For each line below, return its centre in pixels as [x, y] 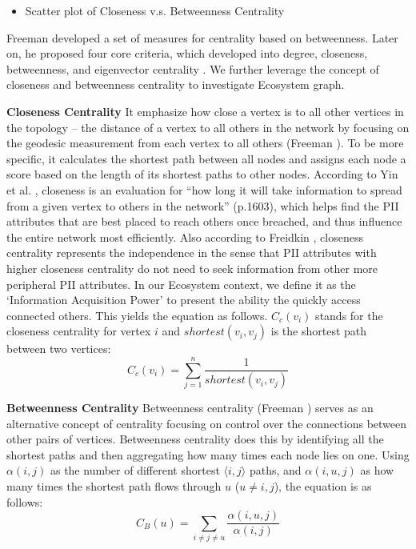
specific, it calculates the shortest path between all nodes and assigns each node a [206, 158]
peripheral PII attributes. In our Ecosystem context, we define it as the [181, 284]
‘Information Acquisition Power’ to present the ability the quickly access [184, 300]
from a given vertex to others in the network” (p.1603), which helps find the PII [203, 205]
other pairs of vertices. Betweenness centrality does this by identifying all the [195, 439]
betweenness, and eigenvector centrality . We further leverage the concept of [193, 68]
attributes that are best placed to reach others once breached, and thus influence [204, 221]
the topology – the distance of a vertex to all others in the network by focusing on [208, 127]
